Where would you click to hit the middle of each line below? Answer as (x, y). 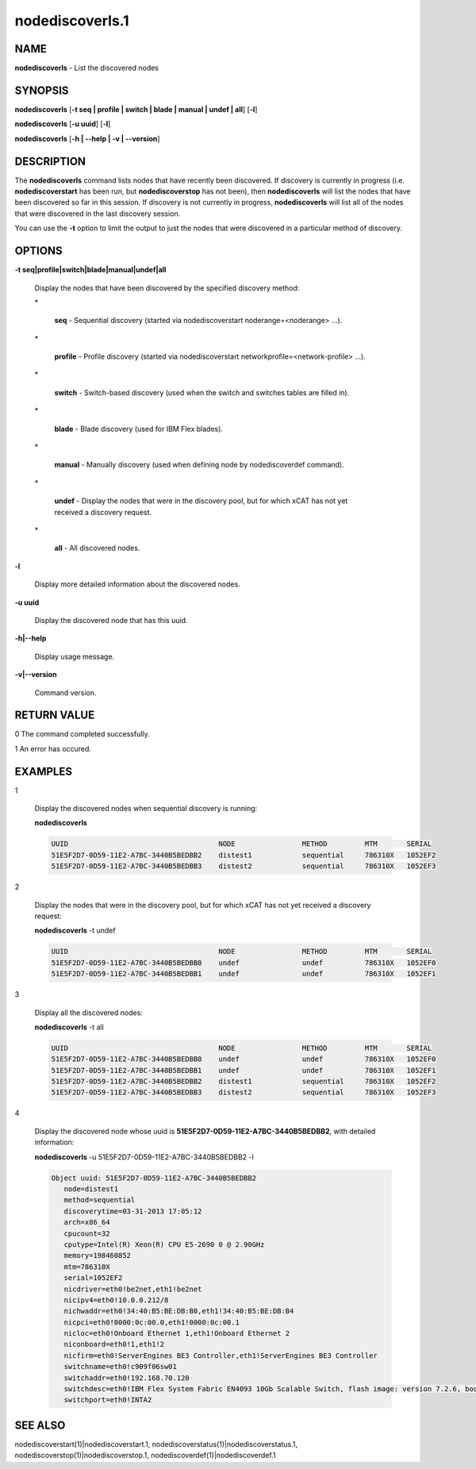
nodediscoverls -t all (69, 1027)
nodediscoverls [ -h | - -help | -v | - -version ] (87, 138)
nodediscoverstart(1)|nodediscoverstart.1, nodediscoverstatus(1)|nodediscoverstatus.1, (156, 1444)
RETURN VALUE (55, 715)
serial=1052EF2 (93, 1278)
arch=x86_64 (87, 1223)
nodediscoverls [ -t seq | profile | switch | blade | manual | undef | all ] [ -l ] (136, 109)
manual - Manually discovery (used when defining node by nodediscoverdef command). (199, 465)
